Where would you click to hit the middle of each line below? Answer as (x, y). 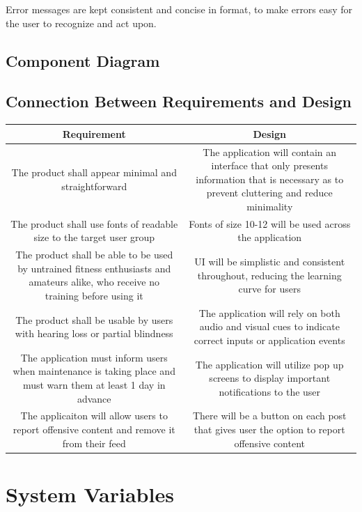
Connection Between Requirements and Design (179, 101)
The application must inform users (94, 357)
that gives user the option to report (269, 429)
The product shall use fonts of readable (94, 223)
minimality (270, 206)
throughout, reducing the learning (269, 275)
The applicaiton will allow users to (94, 416)
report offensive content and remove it (94, 429)
